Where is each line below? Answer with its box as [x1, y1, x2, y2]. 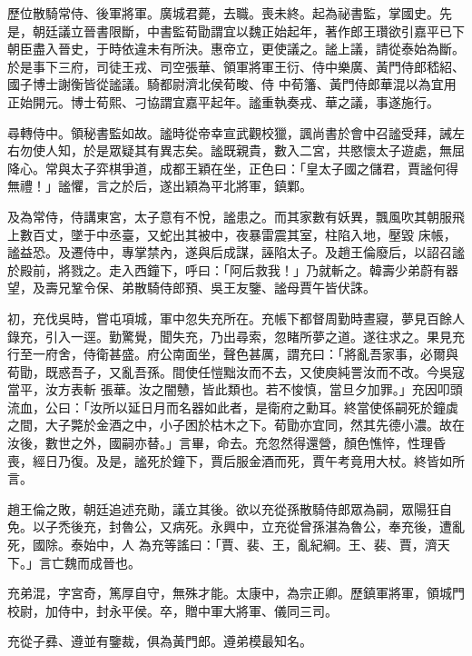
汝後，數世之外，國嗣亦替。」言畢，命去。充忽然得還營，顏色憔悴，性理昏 [7, 433, 446, 452]
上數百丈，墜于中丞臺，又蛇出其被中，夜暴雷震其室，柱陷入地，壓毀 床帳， [7, 224, 457, 244]
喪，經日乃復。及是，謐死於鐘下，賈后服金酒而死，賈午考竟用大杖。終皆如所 [7, 451, 465, 470]
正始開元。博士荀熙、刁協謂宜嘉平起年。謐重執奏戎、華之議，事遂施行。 [7, 92, 439, 111]
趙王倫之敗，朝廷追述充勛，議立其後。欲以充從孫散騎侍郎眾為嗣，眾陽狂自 [7, 499, 452, 518]
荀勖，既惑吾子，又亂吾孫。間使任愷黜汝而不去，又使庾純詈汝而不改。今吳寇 [7, 362, 465, 381]
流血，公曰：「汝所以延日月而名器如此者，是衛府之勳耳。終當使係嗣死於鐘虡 [7, 397, 458, 416]
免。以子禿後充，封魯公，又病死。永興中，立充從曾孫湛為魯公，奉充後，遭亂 [7, 517, 465, 536]
